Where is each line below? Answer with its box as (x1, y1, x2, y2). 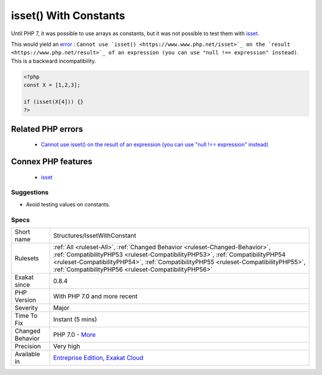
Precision (14, 342, 41, 350)
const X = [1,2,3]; (23, 82, 80, 89)
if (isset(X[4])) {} (23, 98, 83, 105)
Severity (14, 303, 38, 312)
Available (14, 349, 41, 358)
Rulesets (14, 254, 39, 262)
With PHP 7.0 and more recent (53, 292, 138, 300)
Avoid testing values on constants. (26, 200, 110, 208)
